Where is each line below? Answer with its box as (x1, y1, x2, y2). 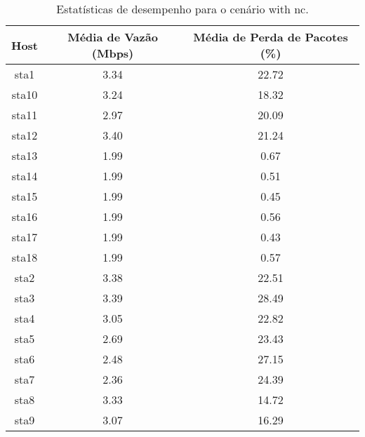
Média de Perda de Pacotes (193, 29, 348, 45)
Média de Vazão (67, 29, 158, 45)
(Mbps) (91, 45, 134, 61)
